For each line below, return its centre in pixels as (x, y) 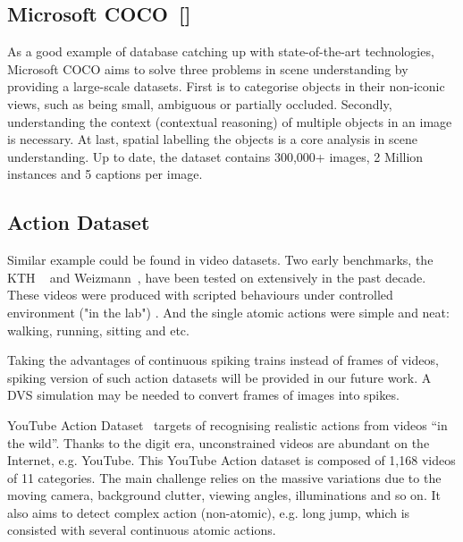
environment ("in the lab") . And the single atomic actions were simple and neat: (228, 312)
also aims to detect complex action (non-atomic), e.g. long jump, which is (209, 512)
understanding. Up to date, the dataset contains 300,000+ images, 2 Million (215, 156)
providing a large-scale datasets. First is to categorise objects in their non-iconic (226, 86)
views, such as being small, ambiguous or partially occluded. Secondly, (200, 103)
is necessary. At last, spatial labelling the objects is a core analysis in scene (212, 139)
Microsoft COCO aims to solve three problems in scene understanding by (208, 68)
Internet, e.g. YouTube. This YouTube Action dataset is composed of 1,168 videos (231, 460)
